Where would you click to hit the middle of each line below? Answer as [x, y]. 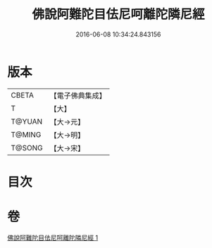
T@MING [26, 134]
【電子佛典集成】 [78, 96]
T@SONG [27, 148]
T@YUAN [27, 122]
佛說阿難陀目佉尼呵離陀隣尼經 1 [53, 237]
